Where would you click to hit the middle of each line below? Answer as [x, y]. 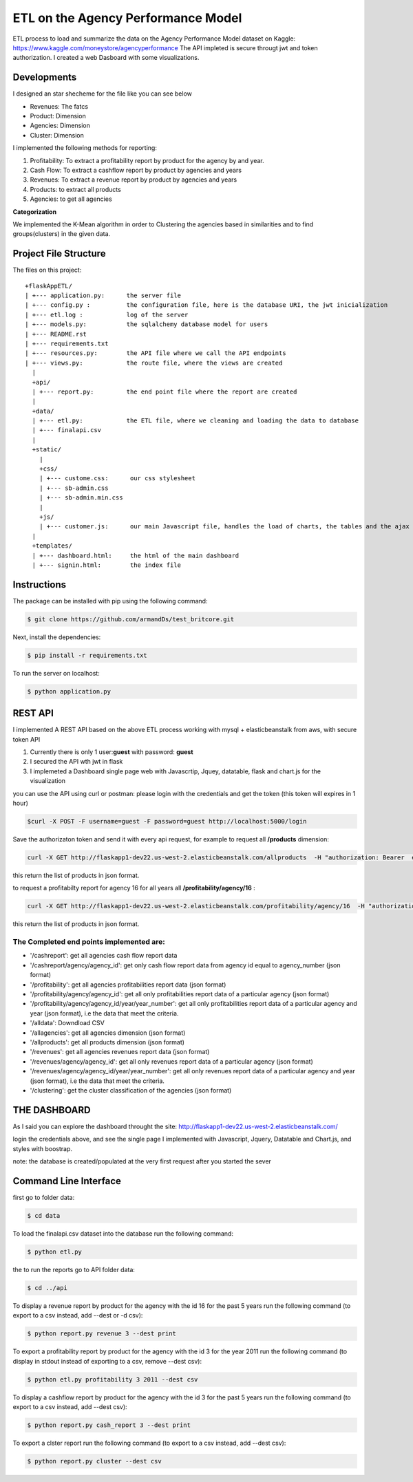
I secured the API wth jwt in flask [76, 762]
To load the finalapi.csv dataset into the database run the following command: [123, 1233]
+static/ [47, 450]
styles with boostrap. [42, 1148]
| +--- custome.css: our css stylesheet [117, 479]
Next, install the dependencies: [57, 637]
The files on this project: [47, 270]
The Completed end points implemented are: [89, 942]
